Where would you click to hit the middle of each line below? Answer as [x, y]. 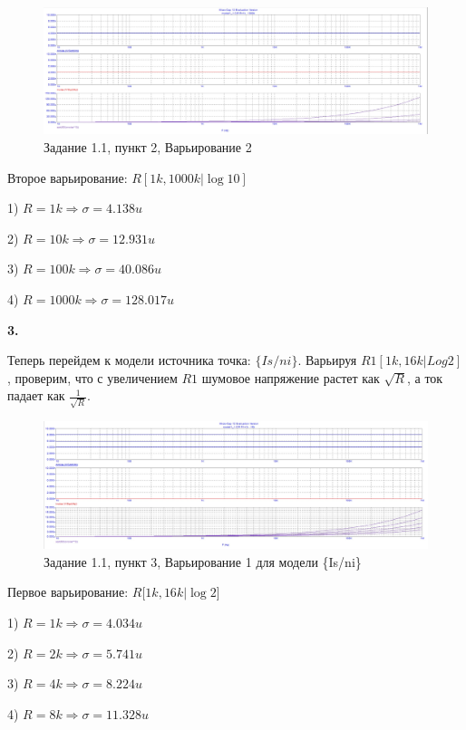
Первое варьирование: [68, 592]
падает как [36, 395]
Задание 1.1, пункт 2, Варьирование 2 [148, 146]
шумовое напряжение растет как [291, 377]
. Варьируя [327, 360]
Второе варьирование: [68, 177]
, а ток [425, 377]
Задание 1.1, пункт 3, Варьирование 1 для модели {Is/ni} [203, 561]
